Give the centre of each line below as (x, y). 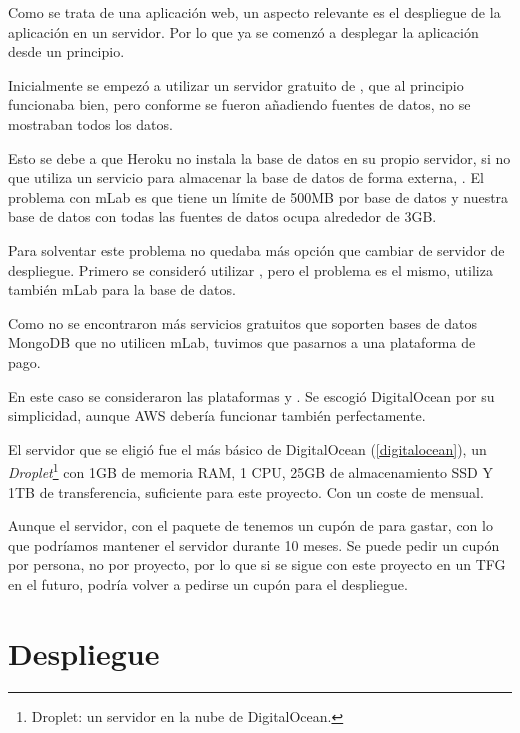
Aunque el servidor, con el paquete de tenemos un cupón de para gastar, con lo (250, 525)
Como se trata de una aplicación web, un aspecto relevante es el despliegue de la (254, 12)
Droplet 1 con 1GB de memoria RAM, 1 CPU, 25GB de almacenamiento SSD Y (250, 470)
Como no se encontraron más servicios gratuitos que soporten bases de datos (243, 322)
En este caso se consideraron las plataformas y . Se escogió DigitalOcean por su (251, 395)
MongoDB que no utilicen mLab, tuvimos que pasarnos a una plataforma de (242, 342)
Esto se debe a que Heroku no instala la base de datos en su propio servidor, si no (259, 157)
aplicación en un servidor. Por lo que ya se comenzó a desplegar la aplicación (243, 31)
